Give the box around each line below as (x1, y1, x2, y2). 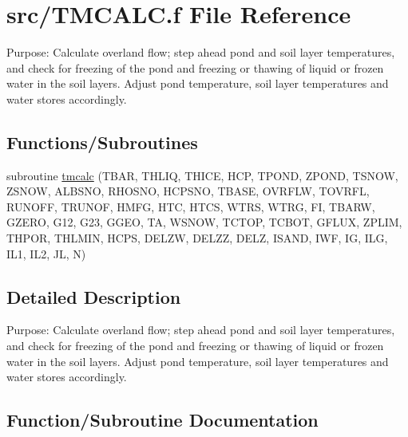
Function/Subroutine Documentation (6, 407, 319, 432)
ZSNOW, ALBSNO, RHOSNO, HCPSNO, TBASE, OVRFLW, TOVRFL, (6, 183, 370, 199)
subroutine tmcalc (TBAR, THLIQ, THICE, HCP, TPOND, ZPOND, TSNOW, (6, 167, 398, 183)
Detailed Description (6, 284, 181, 309)
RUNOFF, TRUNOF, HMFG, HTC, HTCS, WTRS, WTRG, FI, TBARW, (6, 198, 375, 215)
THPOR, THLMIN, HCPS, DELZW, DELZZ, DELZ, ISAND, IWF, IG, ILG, (6, 230, 388, 246)
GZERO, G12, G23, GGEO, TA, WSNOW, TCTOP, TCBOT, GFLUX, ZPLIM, (6, 214, 402, 230)
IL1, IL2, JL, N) (6, 245, 86, 262)
